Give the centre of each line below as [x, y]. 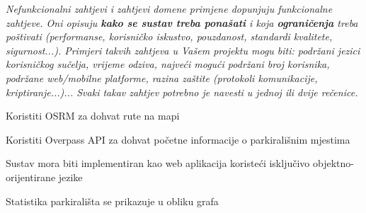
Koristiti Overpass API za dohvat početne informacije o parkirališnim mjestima [178, 139]
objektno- [333, 163]
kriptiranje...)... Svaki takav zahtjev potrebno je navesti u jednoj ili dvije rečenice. [182, 92]
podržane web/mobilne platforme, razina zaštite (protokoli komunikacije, [162, 77]
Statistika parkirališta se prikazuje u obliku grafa [112, 201]
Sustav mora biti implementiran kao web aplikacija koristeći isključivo [158, 163]
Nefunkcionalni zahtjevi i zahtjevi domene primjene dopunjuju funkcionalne [169, 8]
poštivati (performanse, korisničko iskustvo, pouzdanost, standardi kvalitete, [169, 36]
